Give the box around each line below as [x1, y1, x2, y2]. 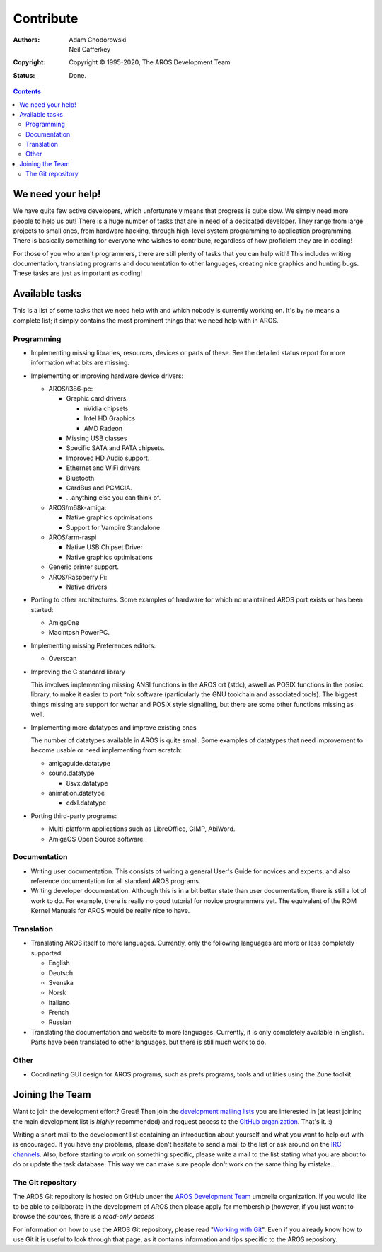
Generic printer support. [48, 563, 120, 571]
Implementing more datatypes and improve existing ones [30, 723, 197, 732]
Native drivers [66, 582, 108, 591]
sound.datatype [48, 769, 95, 778]
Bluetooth [66, 473, 95, 482]
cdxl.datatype [66, 798, 107, 807]
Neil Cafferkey [69, 45, 111, 53]
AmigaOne [48, 619, 79, 627]
